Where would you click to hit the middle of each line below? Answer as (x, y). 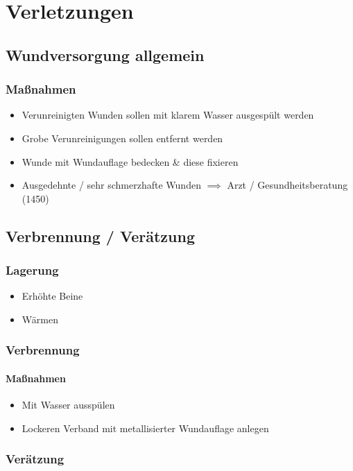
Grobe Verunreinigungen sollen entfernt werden (122, 138)
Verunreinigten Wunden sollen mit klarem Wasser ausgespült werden (168, 115)
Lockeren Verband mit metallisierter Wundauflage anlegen (145, 428)
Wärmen (40, 319)
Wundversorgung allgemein (105, 54)
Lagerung (32, 270)
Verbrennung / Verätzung (100, 235)
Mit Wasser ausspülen (68, 405)
